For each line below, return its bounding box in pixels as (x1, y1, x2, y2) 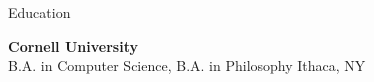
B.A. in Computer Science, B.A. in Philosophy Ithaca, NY (8, 55, 366, 76)
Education (8, 2, 71, 22)
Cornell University (8, 35, 138, 56)
